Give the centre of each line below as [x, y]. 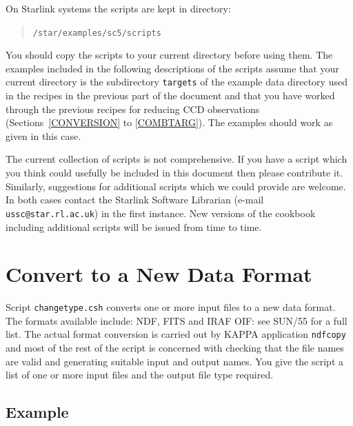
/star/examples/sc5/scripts [97, 33]
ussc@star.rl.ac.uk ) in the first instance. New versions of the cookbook [161, 213]
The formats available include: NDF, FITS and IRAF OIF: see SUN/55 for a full [176, 320]
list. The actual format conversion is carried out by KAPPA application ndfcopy [176, 334]
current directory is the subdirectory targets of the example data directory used [176, 82]
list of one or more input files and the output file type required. [140, 375]
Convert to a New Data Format [159, 274]
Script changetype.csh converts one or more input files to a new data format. [171, 307]
